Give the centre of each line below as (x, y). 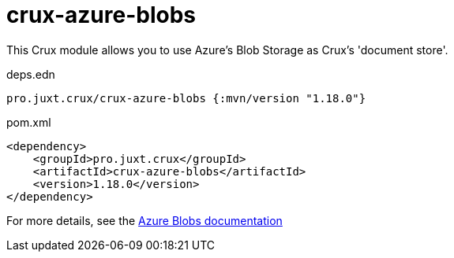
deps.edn (31, 74)
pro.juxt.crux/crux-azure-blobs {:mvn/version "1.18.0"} (186, 98)
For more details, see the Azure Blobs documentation (144, 220)
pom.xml (29, 122)
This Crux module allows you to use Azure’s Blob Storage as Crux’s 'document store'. (227, 50)
